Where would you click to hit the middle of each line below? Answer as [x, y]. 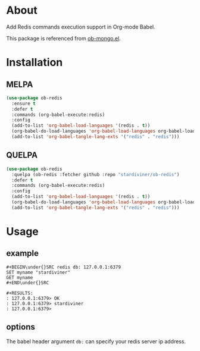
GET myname [20, 277]
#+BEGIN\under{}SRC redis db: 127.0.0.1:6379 [63, 267]
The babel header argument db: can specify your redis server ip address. [96, 341]
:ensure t [24, 104]
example [23, 253]
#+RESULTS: [20, 293]
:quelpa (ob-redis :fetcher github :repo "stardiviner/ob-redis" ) [96, 174]
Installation [35, 62]
